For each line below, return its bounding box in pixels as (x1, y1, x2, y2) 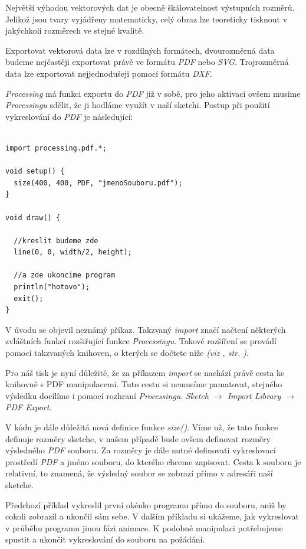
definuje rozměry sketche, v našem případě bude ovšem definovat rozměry (5, 432, 271, 445)
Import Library (227, 389, 281, 401)
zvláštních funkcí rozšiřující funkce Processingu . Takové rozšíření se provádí (5, 335, 277, 347)
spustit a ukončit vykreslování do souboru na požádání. (5, 533, 205, 545)
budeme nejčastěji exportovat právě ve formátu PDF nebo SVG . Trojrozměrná (5, 55, 289, 68)
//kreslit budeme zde (14, 236, 98, 245)
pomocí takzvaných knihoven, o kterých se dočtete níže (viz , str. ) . (5, 347, 249, 359)
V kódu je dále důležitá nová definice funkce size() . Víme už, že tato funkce (5, 421, 278, 433)
